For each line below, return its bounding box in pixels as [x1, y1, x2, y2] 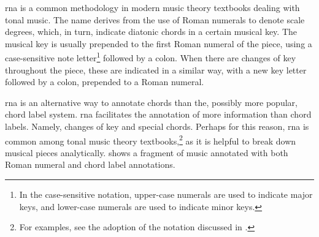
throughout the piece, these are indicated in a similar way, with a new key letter [5, 63, 307, 76]
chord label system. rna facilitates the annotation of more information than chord [5, 108, 312, 121]
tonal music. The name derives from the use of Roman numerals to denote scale [5, 13, 305, 26]
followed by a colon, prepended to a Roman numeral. [5, 75, 204, 88]
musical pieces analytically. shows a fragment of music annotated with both [5, 146, 288, 159]
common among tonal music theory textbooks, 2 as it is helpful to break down [5, 132, 296, 147]
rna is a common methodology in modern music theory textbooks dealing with [5, 1, 300, 13]
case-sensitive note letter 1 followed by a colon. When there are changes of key [5, 50, 296, 64]
